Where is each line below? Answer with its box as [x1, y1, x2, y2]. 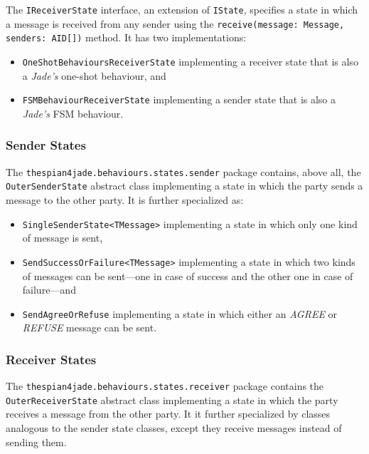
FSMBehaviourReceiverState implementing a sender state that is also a [22, 92, 336, 107]
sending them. [6, 434, 67, 449]
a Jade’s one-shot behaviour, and [22, 68, 166, 83]
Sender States [6, 136, 86, 154]
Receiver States [6, 350, 97, 368]
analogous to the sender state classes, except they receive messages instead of [6, 421, 342, 435]
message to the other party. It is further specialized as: [6, 192, 244, 207]
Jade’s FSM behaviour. [22, 105, 124, 120]
